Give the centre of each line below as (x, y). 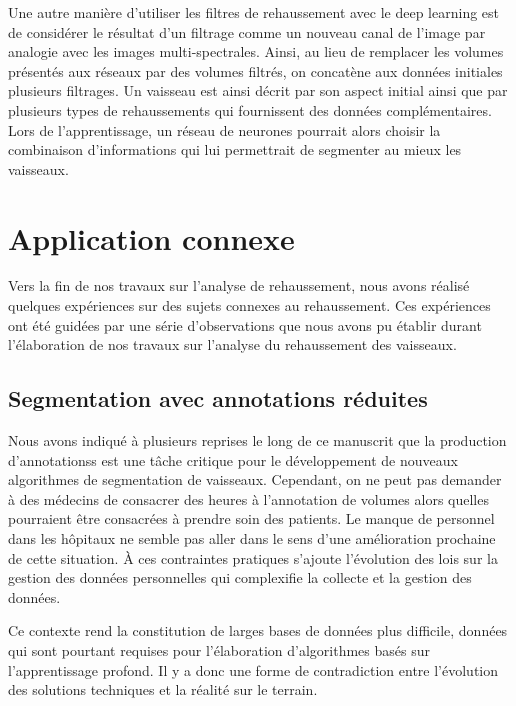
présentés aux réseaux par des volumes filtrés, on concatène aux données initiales (255, 70)
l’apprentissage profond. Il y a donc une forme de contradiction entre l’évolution (253, 669)
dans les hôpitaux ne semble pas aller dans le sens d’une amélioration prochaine (252, 538)
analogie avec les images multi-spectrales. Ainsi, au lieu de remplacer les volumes (256, 51)
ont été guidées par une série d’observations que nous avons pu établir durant (245, 324)
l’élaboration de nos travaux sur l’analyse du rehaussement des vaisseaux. (232, 344)
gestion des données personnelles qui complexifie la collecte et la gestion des (240, 577)
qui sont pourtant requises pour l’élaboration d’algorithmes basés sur (219, 649)
